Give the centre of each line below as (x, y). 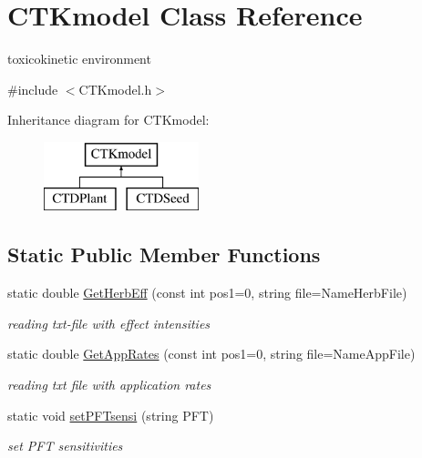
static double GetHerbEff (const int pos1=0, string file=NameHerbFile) (207, 293)
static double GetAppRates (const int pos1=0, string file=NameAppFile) (211, 354)
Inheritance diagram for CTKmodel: (108, 120)
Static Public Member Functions (164, 254)
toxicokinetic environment (79, 59)
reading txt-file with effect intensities (109, 323)
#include (33, 89)
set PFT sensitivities (65, 446)
